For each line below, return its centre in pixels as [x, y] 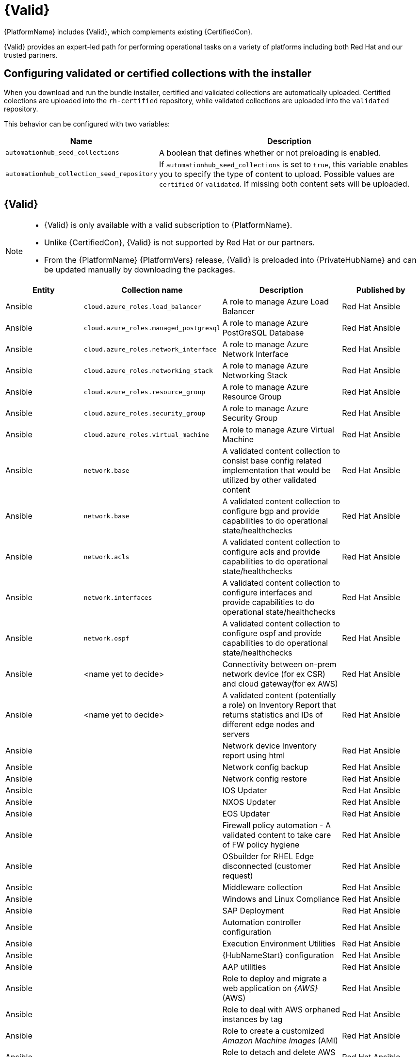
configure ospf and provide [272, 633]
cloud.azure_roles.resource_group [145, 392]
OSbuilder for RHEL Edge [268, 857]
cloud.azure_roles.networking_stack [148, 370]
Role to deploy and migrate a [275, 979]
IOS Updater [245, 791]
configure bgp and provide [271, 511]
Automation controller [262, 922]
